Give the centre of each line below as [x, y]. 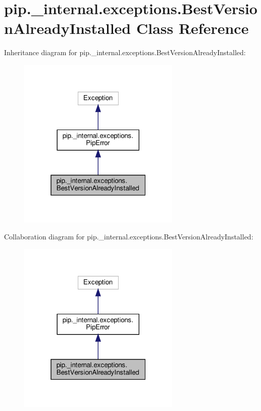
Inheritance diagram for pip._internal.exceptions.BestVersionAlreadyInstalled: [125, 52]
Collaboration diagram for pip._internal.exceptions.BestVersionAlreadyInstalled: [129, 237]
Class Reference [192, 28]
